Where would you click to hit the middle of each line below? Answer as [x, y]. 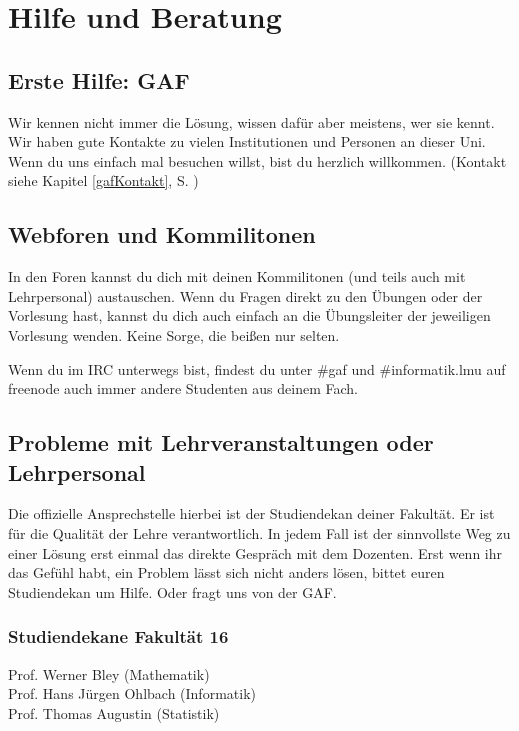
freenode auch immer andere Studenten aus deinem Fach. [183, 388]
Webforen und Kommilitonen [162, 234]
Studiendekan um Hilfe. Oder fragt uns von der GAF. [172, 591]
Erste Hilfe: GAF [99, 79]
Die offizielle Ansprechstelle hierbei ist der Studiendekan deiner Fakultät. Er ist [251, 513]
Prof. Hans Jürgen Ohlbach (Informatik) [132, 693]
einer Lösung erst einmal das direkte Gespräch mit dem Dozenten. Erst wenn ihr [255, 552]
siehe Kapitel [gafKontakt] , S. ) [103, 180]
